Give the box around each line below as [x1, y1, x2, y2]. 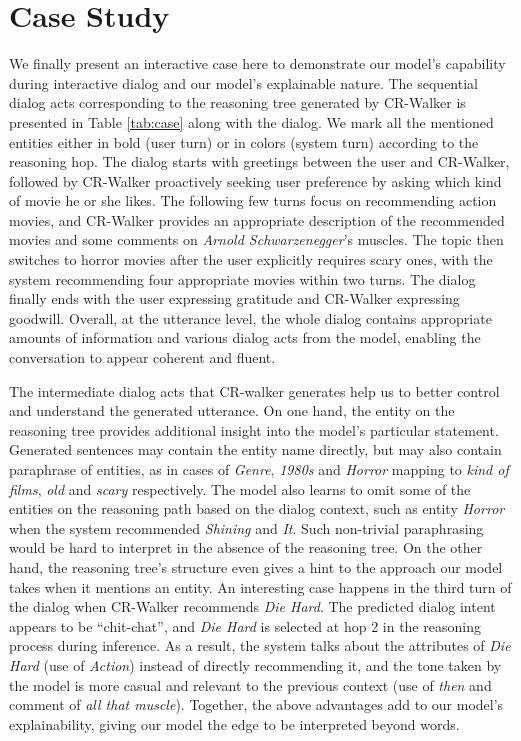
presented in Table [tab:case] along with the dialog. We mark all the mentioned [9, 111, 494, 132]
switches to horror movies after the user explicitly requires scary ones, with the [9, 249, 493, 270]
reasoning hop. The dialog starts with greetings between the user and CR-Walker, [9, 151, 510, 172]
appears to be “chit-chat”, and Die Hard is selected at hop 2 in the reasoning [9, 615, 481, 636]
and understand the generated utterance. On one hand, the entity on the [9, 400, 455, 421]
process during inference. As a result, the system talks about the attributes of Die [9, 635, 511, 656]
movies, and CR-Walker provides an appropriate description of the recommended [9, 209, 505, 230]
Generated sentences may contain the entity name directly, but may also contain [9, 439, 502, 460]
